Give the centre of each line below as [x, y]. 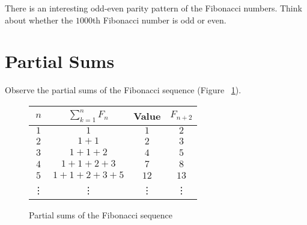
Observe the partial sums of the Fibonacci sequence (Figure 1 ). [123, 90]
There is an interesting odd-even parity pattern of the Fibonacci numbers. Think [153, 8]
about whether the [39, 20]
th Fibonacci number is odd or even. [159, 20]
